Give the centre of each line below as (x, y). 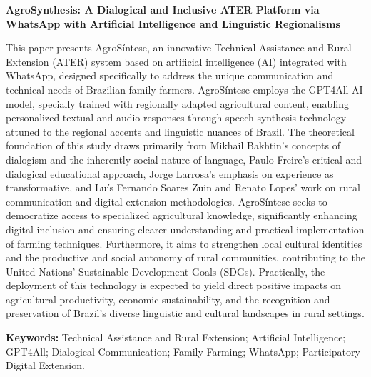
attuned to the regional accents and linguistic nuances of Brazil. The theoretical (180, 131)
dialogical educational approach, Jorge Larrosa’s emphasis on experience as (170, 173)
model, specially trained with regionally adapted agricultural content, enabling (177, 103)
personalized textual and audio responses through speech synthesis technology (176, 117)
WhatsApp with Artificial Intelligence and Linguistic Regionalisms (173, 23)
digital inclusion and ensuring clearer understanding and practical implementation (185, 229)
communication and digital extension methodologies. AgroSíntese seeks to (167, 201)
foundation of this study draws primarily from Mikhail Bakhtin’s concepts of (173, 145)
